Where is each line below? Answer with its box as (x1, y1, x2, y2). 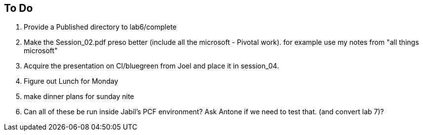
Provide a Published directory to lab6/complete (24, 23, 177, 32)
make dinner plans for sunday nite (24, 92, 134, 101)
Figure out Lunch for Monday (24, 77, 118, 86)
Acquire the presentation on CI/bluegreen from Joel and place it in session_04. (24, 62, 279, 70)
